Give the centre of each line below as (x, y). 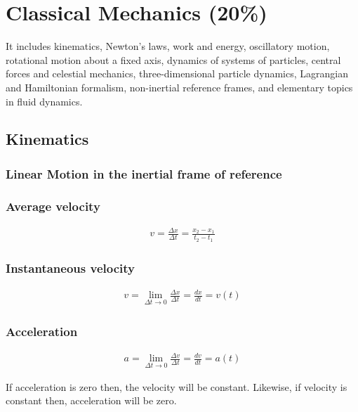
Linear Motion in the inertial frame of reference (144, 173)
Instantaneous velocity (70, 268)
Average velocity (53, 206)
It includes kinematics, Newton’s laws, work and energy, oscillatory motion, (168, 46)
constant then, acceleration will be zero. (91, 400)
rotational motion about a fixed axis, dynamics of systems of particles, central (173, 59)
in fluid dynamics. (44, 101)
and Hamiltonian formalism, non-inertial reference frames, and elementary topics (179, 87)
